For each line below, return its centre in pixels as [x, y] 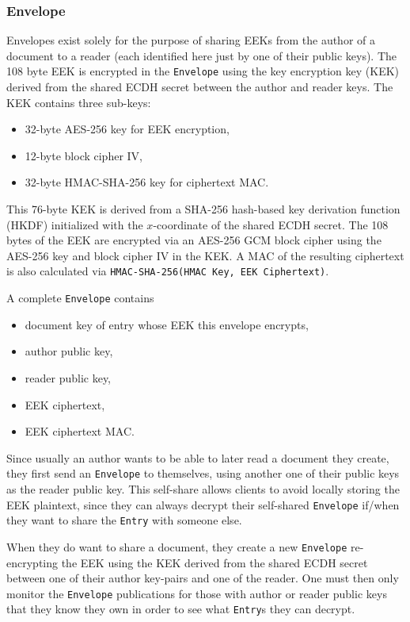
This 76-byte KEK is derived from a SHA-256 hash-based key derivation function [203, 209]
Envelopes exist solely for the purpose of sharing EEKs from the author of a [191, 40]
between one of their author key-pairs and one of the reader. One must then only [203, 578]
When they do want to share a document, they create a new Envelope [177, 546]
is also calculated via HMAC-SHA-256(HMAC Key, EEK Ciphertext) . [168, 271]
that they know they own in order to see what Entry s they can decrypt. [181, 609]
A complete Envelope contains [80, 298]
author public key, [69, 351]
